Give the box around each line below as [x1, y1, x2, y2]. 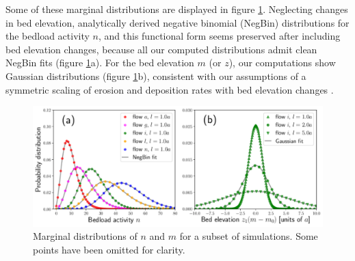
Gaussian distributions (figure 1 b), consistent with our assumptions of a [5, 68, 306, 83]
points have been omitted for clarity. [33, 242, 185, 256]
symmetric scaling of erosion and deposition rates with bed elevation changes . [5, 82, 334, 96]
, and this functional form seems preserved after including [98, 29, 341, 43]
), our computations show [228, 55, 336, 70]
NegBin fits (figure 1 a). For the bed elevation [5, 55, 194, 70]
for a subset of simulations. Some [179, 229, 318, 243]
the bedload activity [5, 29, 90, 43]
